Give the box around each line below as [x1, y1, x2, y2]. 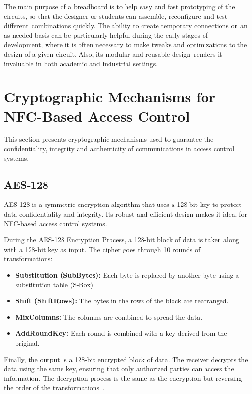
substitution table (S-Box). [15, 279, 95, 289]
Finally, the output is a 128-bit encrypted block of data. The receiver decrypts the [4, 354, 248, 364]
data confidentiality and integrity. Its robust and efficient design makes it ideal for [4, 209, 248, 219]
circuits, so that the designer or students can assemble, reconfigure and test [4, 11, 228, 21]
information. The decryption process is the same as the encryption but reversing [4, 373, 242, 383]
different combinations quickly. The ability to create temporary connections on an [4, 20, 248, 31]
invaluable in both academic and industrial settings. [4, 58, 158, 68]
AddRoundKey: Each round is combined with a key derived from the [15, 328, 227, 338]
